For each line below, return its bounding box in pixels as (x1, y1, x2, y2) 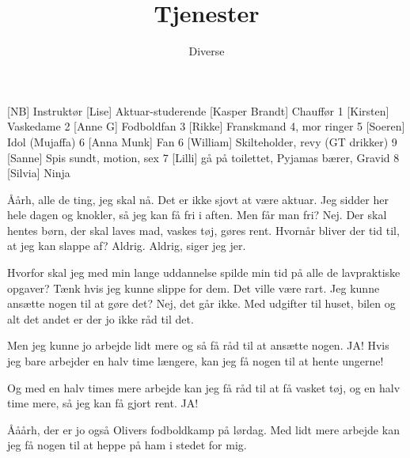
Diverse (188, 43, 225, 59)
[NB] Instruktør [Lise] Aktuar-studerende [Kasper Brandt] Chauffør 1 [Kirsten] (7, 102, 389, 119)
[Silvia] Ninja (7, 165, 70, 181)
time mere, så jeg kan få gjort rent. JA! (7, 395, 199, 411)
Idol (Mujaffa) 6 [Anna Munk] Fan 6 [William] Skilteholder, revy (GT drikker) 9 (7, 133, 397, 150)
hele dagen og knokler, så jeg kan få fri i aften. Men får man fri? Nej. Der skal (7, 206, 387, 223)
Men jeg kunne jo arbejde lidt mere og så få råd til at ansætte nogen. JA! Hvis (7, 337, 389, 354)
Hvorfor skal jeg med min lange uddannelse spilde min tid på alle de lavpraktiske (7, 264, 401, 281)
